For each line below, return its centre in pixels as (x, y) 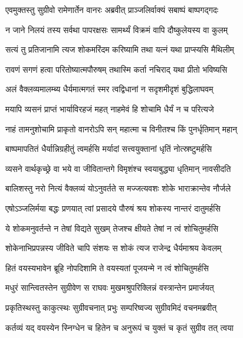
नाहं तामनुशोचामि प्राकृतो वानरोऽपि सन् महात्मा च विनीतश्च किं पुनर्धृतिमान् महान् (121, 129)
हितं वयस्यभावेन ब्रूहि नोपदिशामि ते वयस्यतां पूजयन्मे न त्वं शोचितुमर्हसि (107, 267)
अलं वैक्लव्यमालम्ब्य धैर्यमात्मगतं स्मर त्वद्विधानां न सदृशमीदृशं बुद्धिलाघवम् (109, 89)
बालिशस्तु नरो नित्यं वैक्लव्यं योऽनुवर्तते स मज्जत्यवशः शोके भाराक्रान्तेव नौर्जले (118, 188)
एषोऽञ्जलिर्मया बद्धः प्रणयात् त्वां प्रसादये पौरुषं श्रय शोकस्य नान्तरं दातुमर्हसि (113, 208)
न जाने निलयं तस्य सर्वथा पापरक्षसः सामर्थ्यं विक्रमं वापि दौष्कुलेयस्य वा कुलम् (116, 29)
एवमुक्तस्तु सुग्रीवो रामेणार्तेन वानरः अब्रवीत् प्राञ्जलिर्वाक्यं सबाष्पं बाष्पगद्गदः (112, 9)
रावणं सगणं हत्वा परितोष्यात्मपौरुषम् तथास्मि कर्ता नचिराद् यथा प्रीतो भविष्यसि (116, 69)
